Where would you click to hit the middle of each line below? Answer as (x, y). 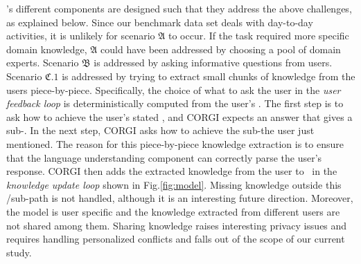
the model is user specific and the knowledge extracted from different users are (173, 211)
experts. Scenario (43, 63)
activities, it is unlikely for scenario (81, 36)
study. (19, 252)
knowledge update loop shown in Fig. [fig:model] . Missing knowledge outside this (174, 184)
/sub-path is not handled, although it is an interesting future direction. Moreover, (180, 198)
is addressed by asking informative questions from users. (213, 63)
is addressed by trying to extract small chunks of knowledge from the (209, 76)
